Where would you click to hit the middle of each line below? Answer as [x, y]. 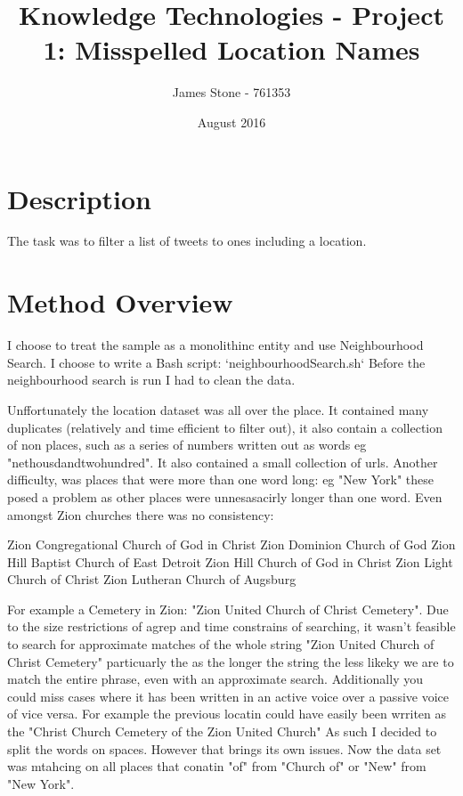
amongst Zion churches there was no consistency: [141, 514]
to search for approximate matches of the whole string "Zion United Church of [221, 644]
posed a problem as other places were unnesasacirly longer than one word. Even [225, 496]
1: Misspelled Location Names [231, 49]
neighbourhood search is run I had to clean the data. [151, 380]
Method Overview [120, 302]
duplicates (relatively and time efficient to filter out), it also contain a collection [225, 427]
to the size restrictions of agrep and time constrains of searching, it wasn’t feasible [231, 626]
